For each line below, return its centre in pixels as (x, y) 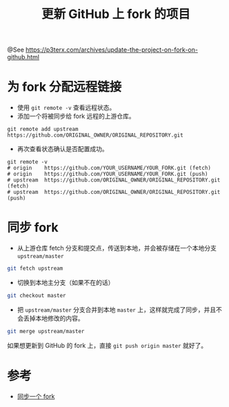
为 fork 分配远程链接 (64, 87)
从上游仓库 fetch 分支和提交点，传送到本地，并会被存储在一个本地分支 (117, 248)
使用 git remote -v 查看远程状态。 (66, 108)
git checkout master (37, 295)
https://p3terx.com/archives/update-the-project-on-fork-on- (112, 50)
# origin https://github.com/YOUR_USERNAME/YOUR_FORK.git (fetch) (109, 168)
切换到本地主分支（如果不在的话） (66, 282)
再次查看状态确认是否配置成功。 (62, 149)
